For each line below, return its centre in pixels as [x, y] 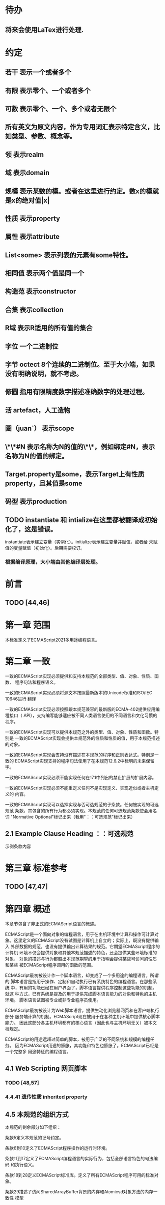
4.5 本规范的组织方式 [37, 1114]
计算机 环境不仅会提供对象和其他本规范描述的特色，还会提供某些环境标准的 [81, 952]
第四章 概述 [28, 909]
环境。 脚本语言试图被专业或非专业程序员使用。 [53, 1000]
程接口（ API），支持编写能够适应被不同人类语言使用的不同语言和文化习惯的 [81, 715]
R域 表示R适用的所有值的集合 [49, 328]
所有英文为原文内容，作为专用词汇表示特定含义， [79, 127]
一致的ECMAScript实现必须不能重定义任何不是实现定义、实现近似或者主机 [80, 788]
